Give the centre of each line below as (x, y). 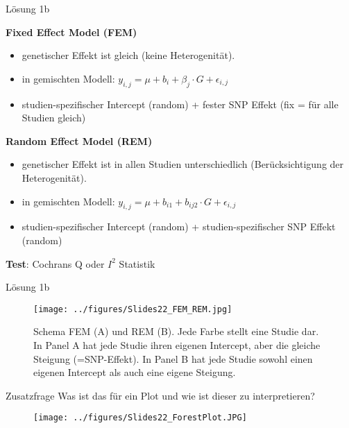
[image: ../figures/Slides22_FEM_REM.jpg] (133, 309)
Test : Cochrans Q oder (55, 263)
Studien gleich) (54, 118)
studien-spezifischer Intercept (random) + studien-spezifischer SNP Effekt (179, 226)
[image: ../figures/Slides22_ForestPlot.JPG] (140, 418)
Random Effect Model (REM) (79, 140)
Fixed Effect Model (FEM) (71, 32)
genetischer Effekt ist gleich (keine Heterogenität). (128, 55)
